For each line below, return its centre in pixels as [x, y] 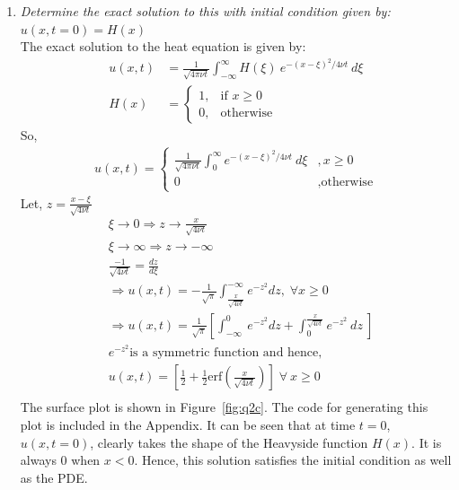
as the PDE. [54, 477]
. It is [427, 442]
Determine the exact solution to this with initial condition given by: [205, 11]
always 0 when [60, 460]
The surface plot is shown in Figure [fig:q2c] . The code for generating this [224, 407]
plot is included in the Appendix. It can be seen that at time [188, 425]
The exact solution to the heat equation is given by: [163, 46]
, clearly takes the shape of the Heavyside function [229, 442]
